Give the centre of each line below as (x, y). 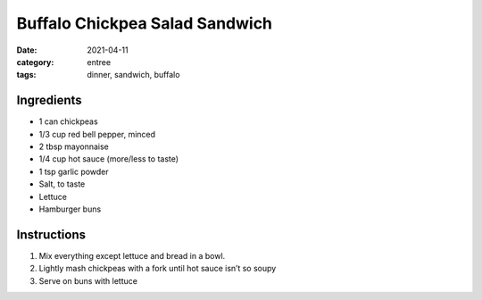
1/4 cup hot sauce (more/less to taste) (108, 159)
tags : (26, 75)
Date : (27, 50)
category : (35, 62)
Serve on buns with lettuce (88, 280)
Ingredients (49, 100)
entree (99, 62)
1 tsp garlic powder (74, 171)
